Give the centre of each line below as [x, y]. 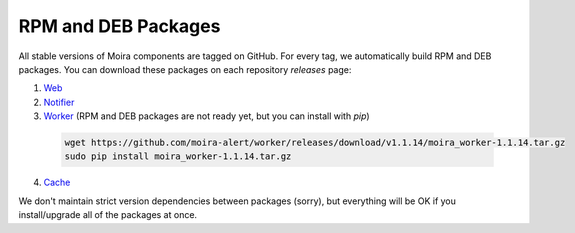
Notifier [59, 102]
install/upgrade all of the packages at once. [108, 215]
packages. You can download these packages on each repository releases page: [185, 69]
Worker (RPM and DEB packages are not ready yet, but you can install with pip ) [206, 116]
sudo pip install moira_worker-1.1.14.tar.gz [178, 156]
